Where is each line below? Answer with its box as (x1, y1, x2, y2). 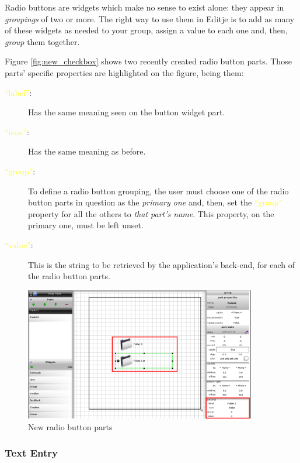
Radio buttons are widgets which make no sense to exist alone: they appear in (5, 1, 284, 13)
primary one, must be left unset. (28, 219, 144, 231)
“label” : (5, 86, 32, 98)
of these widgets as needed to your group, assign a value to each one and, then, (5, 24, 288, 36)
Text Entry (5, 445, 58, 460)
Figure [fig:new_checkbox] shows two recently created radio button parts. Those (5, 55, 292, 67)
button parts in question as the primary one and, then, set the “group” (28, 196, 283, 208)
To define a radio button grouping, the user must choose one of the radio (28, 184, 289, 197)
